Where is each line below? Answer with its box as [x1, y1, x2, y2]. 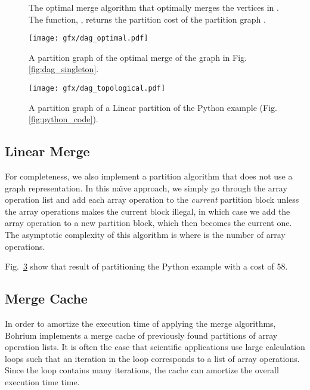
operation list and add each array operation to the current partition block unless [5, 193, 299, 206]
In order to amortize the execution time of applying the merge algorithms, [5, 317, 276, 330]
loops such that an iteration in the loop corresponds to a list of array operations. [5, 352, 300, 364]
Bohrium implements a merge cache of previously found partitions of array [5, 329, 278, 341]
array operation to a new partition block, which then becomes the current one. [5, 216, 292, 229]
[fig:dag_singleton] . [29, 63, 99, 75]
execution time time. [5, 376, 80, 388]
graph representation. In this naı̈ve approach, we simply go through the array [5, 181, 287, 194]
